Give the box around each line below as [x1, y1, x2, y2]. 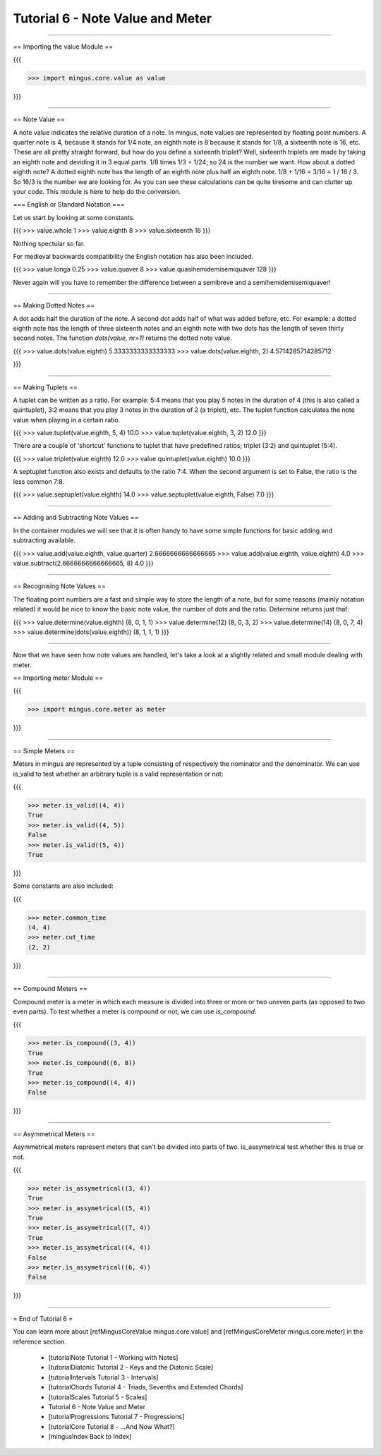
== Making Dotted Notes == [13, 301, 95, 310]
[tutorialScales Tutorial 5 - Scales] [48, 1393, 147, 1401]
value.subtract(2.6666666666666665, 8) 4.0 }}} [13, 559, 155, 567]
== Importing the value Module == [13, 42, 114, 51]
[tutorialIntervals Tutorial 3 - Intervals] [48, 1372, 159, 1382]
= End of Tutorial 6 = [13, 1314, 73, 1322]
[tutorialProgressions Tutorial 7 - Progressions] [48, 1413, 185, 1421]
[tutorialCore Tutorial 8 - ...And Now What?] [48, 1422, 176, 1431]
